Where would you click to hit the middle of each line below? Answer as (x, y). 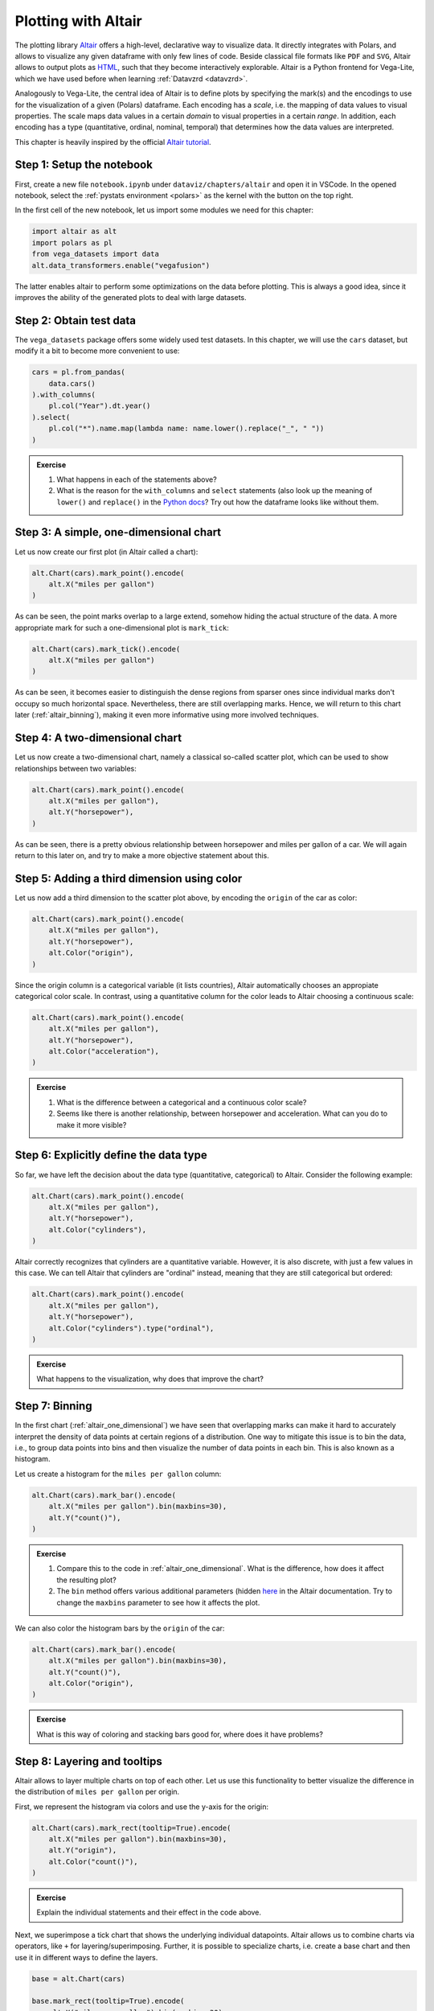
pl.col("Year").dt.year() (100, 406)
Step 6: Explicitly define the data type (111, 1156)
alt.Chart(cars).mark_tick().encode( (106, 649)
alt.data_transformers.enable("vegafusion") (121, 265)
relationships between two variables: (76, 768)
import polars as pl (72, 243)
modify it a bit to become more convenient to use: (97, 351)
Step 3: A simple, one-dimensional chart (118, 532)
